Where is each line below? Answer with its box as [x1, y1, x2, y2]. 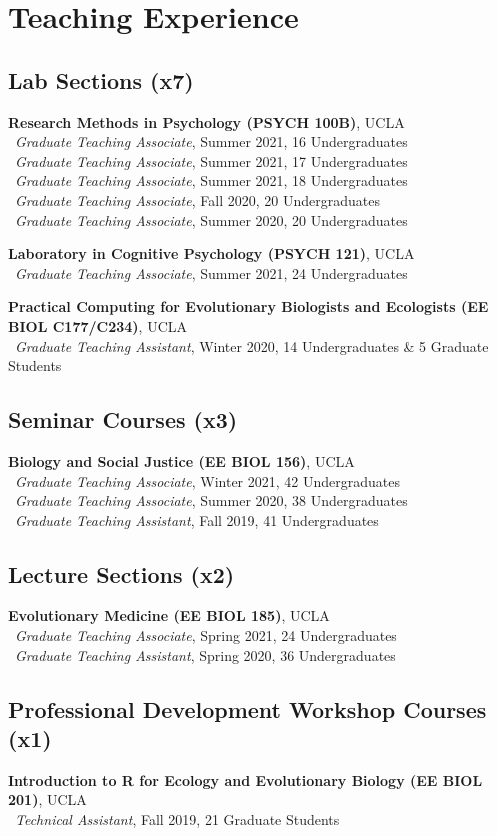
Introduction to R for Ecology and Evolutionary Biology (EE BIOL [8, 769, 483, 790]
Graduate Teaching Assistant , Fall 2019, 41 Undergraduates [15, 509, 379, 530]
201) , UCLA [8, 789, 87, 810]
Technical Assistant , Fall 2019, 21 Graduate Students [15, 809, 340, 830]
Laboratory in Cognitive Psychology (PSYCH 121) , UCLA [8, 243, 415, 264]
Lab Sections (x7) [8, 64, 194, 95]
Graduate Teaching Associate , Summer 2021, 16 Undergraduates [15, 131, 408, 152]
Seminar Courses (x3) [8, 404, 238, 435]
